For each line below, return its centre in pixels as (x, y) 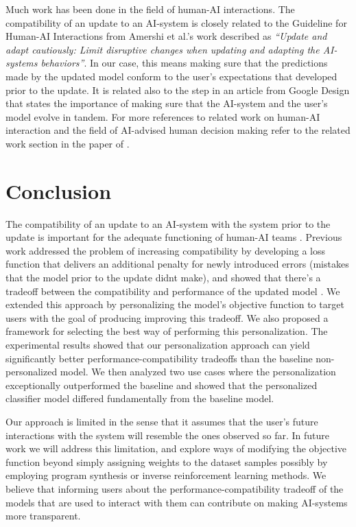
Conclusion (59, 190)
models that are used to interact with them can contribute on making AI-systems (177, 502)
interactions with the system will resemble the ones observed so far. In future (168, 435)
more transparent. (43, 516)
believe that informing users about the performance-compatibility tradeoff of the (175, 488)
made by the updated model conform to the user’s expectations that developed (171, 76)
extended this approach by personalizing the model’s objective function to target (175, 304)
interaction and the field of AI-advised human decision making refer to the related (178, 130)
